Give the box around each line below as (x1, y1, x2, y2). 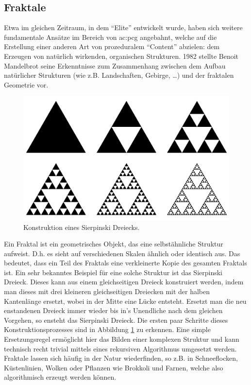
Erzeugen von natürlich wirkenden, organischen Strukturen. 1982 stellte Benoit (4, 51, 239, 61)
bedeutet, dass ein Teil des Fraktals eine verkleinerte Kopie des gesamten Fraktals (4, 258, 247, 268)
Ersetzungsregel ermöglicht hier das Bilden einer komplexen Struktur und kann (4, 333, 239, 344)
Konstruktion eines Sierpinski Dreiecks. (23, 222, 140, 232)
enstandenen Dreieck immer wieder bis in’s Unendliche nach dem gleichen (4, 305, 223, 315)
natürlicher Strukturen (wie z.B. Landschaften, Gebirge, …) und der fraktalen (4, 70, 234, 80)
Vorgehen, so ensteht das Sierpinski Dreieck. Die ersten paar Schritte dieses (4, 315, 228, 325)
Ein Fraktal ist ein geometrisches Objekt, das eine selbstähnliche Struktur (4, 239, 223, 249)
